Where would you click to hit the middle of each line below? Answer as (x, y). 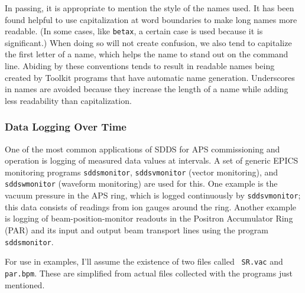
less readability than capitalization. (68, 100)
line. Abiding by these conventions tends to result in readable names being (140, 66)
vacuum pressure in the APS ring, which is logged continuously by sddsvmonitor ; (153, 195)
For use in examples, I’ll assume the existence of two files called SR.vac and (144, 261)
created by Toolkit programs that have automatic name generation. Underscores (150, 77)
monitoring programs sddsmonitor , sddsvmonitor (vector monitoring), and (142, 172)
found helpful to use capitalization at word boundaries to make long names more (151, 19)
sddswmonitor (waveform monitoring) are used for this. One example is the (141, 183)
